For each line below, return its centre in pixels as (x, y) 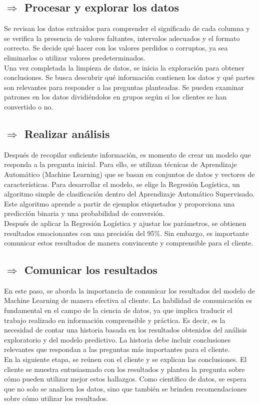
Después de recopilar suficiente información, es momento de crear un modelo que (127, 154)
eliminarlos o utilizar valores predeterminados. (75, 57)
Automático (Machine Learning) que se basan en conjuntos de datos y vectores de (129, 174)
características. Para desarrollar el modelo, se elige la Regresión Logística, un (122, 184)
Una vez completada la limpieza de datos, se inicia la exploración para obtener (124, 67)
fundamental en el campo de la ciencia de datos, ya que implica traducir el (118, 310)
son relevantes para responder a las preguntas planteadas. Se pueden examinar (124, 87)
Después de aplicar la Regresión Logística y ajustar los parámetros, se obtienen (125, 223)
